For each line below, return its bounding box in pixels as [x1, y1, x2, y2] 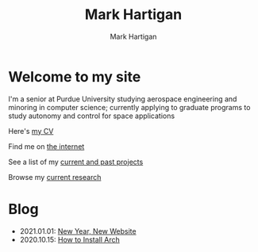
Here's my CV [8, 126, 54, 136]
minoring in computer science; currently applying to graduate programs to [8, 102, 251, 112]
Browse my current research [8, 172, 102, 181]
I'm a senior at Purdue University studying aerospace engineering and [8, 94, 237, 104]
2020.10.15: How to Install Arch [19, 235, 121, 244]
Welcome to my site [8, 67, 141, 86]
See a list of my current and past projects [8, 157, 144, 166]
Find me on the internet [8, 141, 85, 151]
